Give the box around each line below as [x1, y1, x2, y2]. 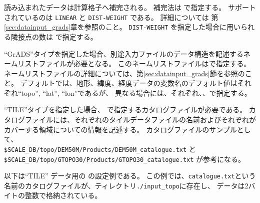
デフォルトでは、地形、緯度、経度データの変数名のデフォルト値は [20, 78, 237, 88]
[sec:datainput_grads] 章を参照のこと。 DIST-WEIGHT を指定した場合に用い [4, 22, 240, 32]
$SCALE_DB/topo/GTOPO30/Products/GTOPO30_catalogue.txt [4, 156, 194, 163]
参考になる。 [203, 153, 245, 164]
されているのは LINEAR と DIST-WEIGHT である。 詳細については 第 [4, 12, 218, 22]
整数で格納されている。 [24, 190, 102, 200]
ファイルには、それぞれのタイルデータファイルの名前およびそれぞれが [24, 114, 256, 125]
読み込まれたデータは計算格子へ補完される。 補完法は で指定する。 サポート [4, 2, 256, 12]
